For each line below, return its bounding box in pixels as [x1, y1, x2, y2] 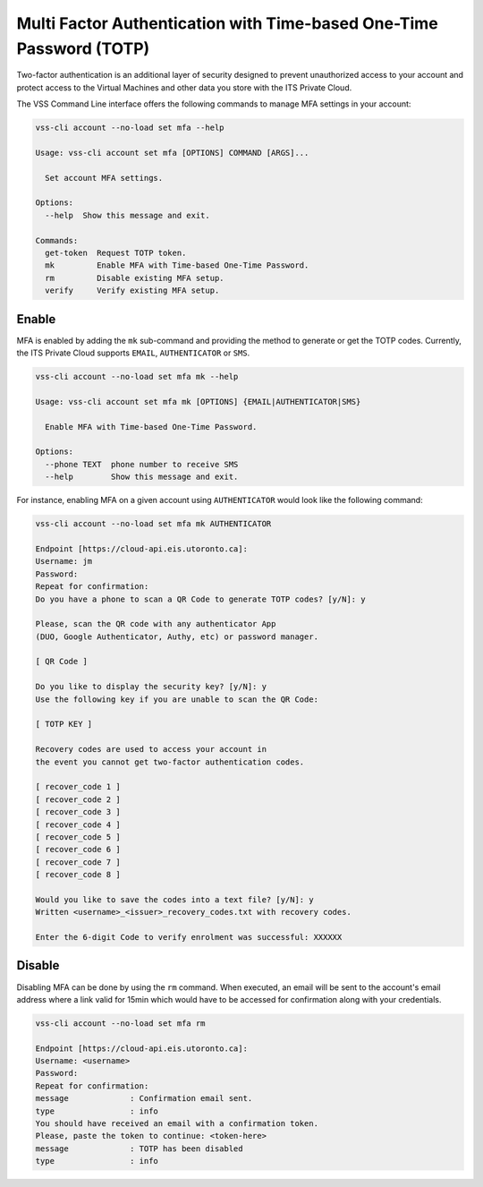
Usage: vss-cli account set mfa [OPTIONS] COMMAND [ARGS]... [35, 148, 309, 158]
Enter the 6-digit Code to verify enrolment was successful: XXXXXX [35, 932, 343, 943]
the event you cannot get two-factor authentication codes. [35, 756, 305, 767]
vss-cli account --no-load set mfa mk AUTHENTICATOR [35, 519, 272, 529]
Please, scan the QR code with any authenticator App [35, 619, 276, 629]
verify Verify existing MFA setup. [45, 286, 220, 295]
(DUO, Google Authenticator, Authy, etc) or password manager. [35, 631, 319, 642]
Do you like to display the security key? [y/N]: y [35, 681, 267, 692]
